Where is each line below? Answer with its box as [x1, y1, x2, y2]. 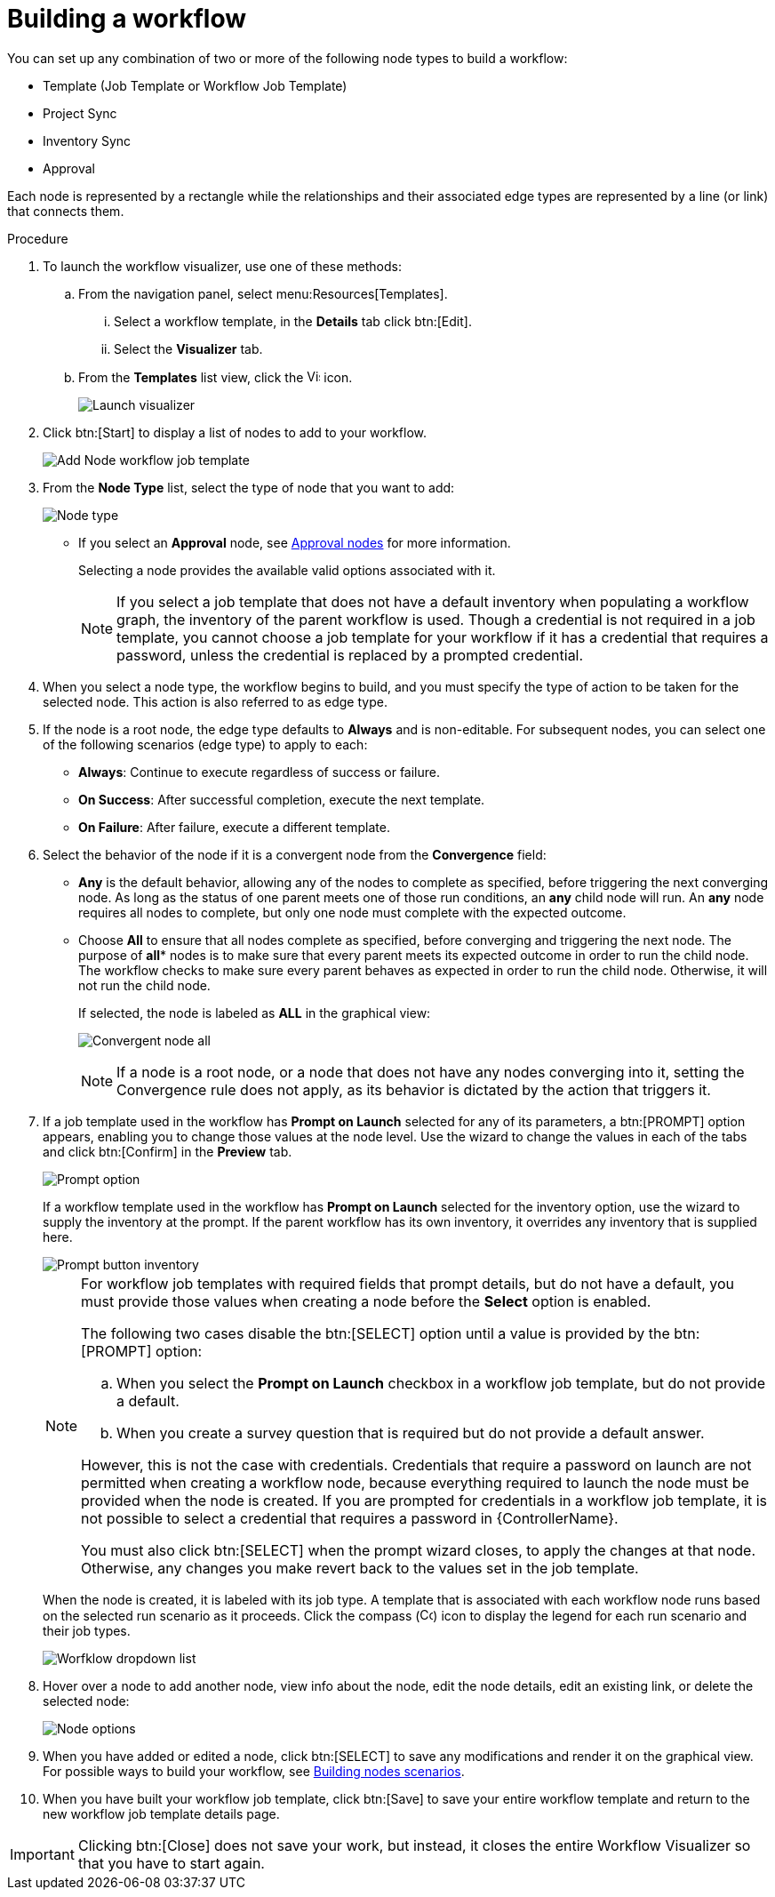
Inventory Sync [43, 132, 132, 148]
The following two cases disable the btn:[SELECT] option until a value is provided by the [81, 1324, 670, 1342]
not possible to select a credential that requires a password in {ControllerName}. [81, 1509, 619, 1527]
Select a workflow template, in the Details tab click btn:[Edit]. [114, 313, 472, 329]
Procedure [7, 230, 68, 246]
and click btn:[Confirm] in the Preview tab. [43, 1143, 292, 1159]
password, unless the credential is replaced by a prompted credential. [116, 645, 584, 664]
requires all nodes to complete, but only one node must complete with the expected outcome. [78, 904, 627, 920]
